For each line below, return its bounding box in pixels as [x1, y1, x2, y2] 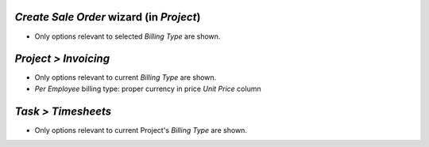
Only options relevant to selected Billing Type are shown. [34, 32, 221, 41]
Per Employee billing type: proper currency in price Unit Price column [34, 84, 261, 93]
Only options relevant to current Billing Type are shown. [34, 73, 217, 82]
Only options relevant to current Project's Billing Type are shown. [34, 125, 248, 134]
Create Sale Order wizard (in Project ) [14, 10, 201, 24]
